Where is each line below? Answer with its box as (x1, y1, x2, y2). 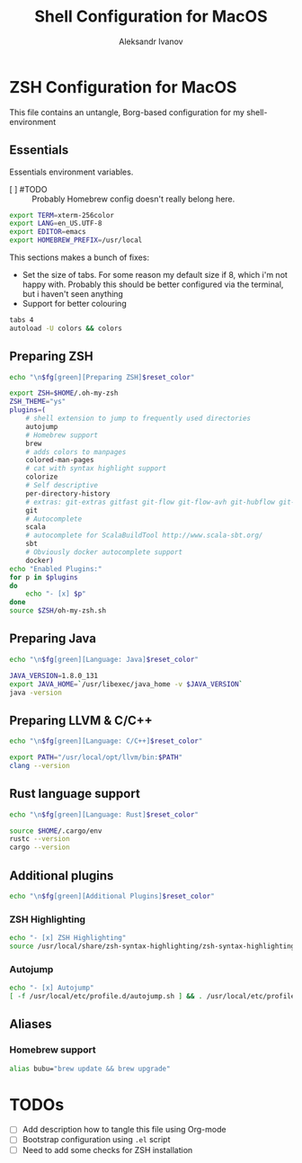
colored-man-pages (25, 456, 94, 465)
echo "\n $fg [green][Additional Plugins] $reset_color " (9, 891, 216, 900)
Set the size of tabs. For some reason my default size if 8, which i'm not (22, 270, 288, 280)
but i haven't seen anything (22, 289, 124, 299)
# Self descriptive (25, 481, 99, 490)
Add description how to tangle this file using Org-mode (22, 1124, 226, 1135)
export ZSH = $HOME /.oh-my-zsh (9, 389, 119, 398)
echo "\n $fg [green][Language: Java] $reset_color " (9, 655, 200, 664)
